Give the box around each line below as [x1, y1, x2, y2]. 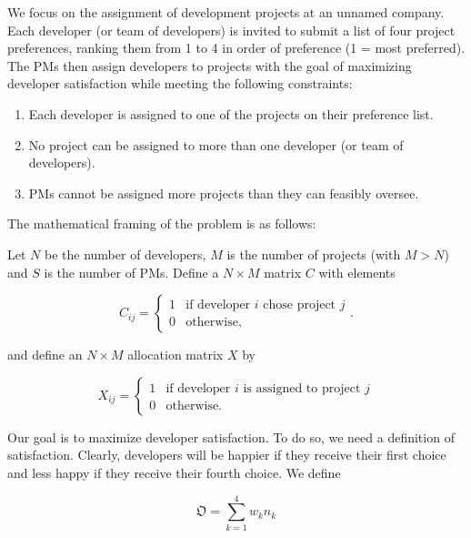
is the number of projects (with [226, 244, 401, 263]
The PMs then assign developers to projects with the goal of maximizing [7, 56, 412, 75]
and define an [7, 345, 83, 364]
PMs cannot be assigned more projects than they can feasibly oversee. [28, 183, 419, 202]
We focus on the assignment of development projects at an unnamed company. [7, 3, 445, 21]
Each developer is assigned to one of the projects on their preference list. [28, 104, 434, 123]
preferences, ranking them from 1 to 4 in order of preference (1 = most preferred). [7, 38, 466, 57]
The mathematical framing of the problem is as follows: [7, 214, 316, 233]
